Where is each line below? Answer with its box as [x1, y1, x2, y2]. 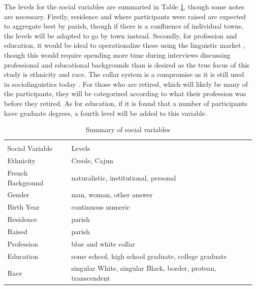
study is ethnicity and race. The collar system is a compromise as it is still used [4, 69, 244, 79]
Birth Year [7, 202, 40, 212]
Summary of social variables [86, 124, 170, 135]
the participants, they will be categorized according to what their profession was [4, 88, 246, 99]
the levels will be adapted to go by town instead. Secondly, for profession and [4, 30, 237, 40]
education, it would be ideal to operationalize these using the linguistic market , [4, 40, 245, 50]
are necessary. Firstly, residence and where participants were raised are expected [4, 11, 246, 21]
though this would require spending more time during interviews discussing [4, 49, 230, 60]
